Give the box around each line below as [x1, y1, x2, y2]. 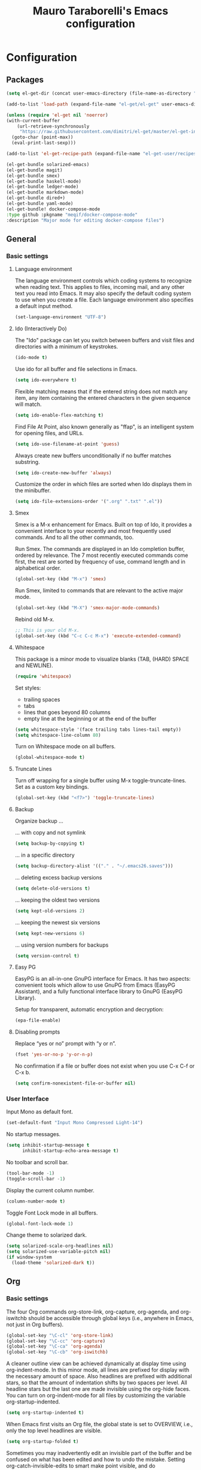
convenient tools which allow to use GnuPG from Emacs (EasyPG [14, 981, 175, 989]
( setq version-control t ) [14, 953, 80, 959]
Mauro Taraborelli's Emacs [32, 4, 169, 18]
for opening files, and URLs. [14, 429, 84, 436]
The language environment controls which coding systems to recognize [14, 277, 192, 284]
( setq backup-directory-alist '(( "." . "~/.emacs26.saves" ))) [14, 863, 173, 869]
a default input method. [14, 303, 73, 310]
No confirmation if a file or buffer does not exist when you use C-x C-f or [14, 1062, 195, 1070]
